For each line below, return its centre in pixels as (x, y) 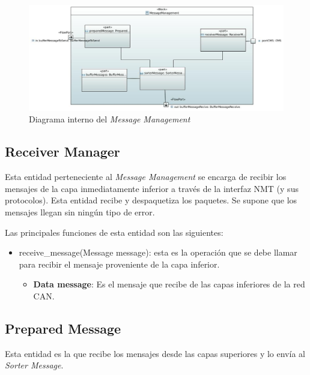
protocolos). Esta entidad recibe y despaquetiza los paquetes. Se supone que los (151, 200)
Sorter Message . (34, 365)
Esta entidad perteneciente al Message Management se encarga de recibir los (146, 177)
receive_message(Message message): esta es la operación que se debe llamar (158, 252)
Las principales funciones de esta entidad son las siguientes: (114, 232)
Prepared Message (63, 328)
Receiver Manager (62, 151)
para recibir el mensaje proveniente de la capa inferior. (119, 264)
